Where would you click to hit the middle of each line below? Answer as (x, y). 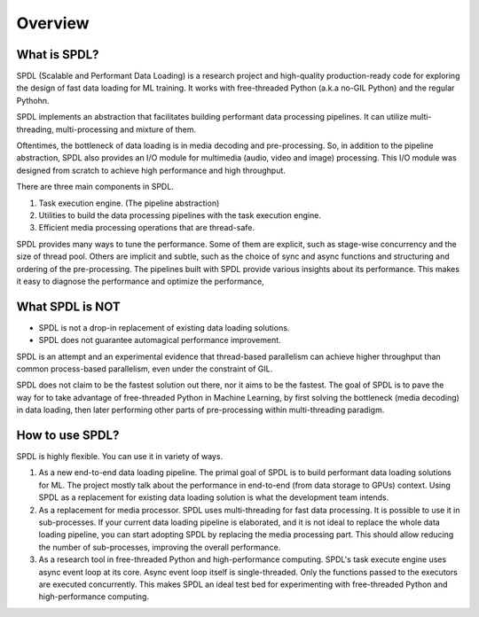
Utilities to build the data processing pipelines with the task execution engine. (180, 215)
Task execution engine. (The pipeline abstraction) (129, 203)
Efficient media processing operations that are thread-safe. (147, 228)
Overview (53, 23)
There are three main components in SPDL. (95, 187)
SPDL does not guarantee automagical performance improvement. (160, 340)
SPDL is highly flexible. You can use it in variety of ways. (120, 457)
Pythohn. (33, 100)
